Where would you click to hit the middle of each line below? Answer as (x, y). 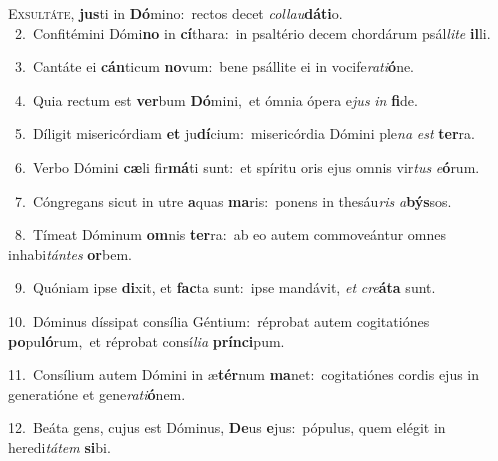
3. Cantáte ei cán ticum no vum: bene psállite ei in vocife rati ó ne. (214, 66)
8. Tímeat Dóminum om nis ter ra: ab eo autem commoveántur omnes (230, 234)
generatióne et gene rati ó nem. (97, 393)
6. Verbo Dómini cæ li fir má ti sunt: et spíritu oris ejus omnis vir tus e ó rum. (247, 166)
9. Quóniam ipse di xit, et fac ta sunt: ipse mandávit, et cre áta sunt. (225, 287)
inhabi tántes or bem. (70, 253)
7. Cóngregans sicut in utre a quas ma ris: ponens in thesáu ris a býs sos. (233, 200)
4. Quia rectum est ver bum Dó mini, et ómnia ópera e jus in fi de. (216, 99)
